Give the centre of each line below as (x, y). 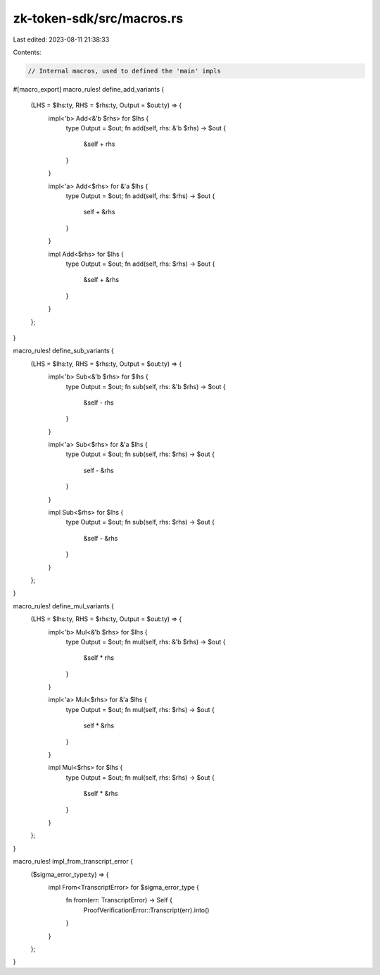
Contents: (27, 52)
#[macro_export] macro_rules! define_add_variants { (89, 89)
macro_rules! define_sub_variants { (63, 351)
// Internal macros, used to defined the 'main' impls (124, 71)
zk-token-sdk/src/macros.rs (98, 18)
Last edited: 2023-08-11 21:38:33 (61, 39)
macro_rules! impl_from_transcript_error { (73, 861)
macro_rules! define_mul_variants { (64, 606)
